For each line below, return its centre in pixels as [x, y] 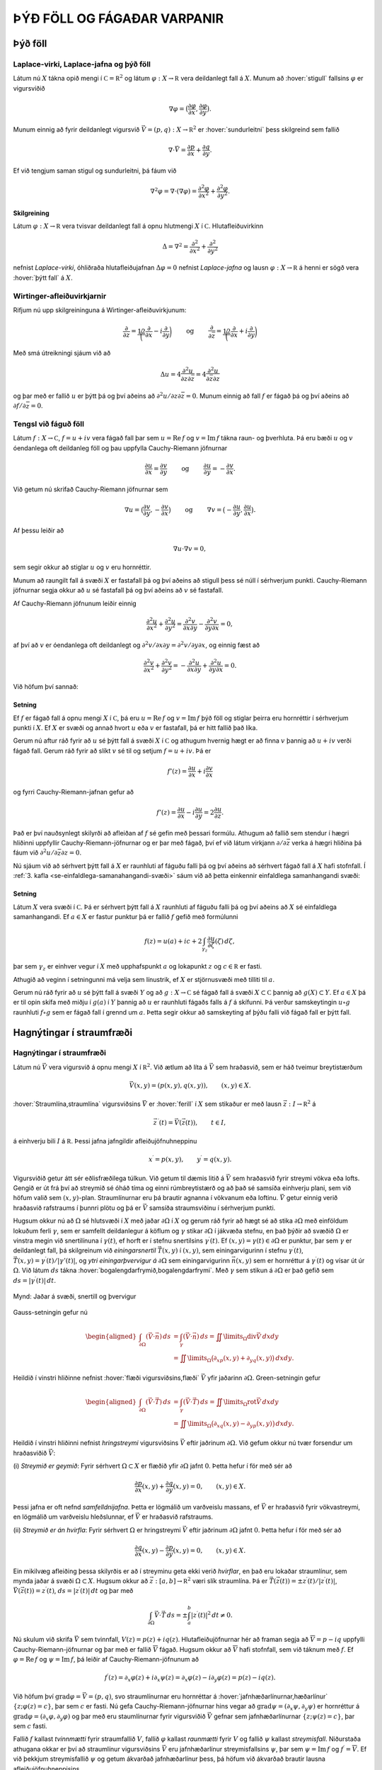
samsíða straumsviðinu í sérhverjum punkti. [212, 1208]
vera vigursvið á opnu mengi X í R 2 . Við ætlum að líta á [128, 1067]
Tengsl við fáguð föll [49, 424]
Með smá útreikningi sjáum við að [62, 353]
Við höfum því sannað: [46, 687]
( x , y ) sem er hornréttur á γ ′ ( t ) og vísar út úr [300, 1260]
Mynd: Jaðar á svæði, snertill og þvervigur [75, 1296]
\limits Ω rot [240, 1403]
